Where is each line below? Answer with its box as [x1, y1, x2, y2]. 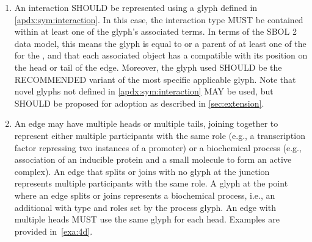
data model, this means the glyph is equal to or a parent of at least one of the [14, 37, 307, 49]
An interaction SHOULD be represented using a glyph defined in [14, 1, 258, 13]
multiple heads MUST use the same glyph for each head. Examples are [14, 213, 280, 226]
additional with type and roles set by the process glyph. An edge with [14, 201, 276, 213]
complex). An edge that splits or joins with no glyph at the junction [14, 165, 270, 177]
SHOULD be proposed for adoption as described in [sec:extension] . [14, 96, 264, 109]
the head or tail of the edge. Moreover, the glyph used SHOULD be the [14, 60, 282, 73]
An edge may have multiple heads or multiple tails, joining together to [14, 117, 278, 130]
